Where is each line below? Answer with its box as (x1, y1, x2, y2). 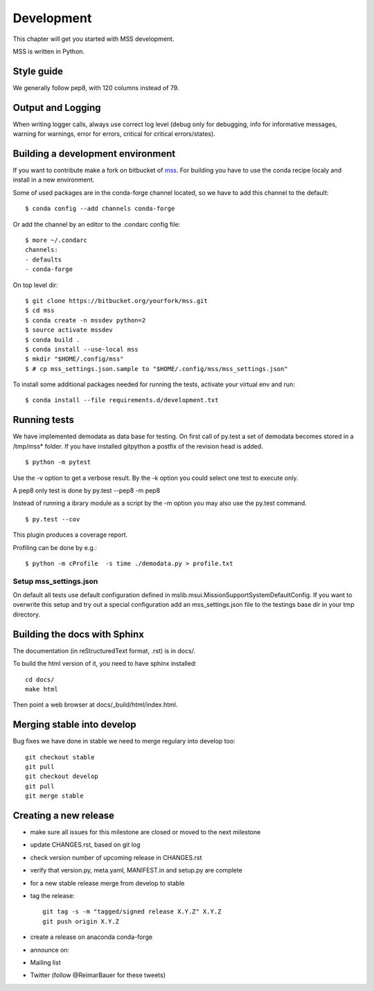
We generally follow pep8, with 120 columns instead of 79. (12, 83, 179, 92)
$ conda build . (25, 336, 80, 343)
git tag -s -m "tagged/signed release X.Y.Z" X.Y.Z (42, 908, 222, 915)
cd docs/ (25, 675, 55, 683)
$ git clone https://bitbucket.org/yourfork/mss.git (25, 297, 208, 304)
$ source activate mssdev (25, 326, 114, 334)
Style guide (12, 65, 64, 77)
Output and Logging (12, 101, 101, 114)
